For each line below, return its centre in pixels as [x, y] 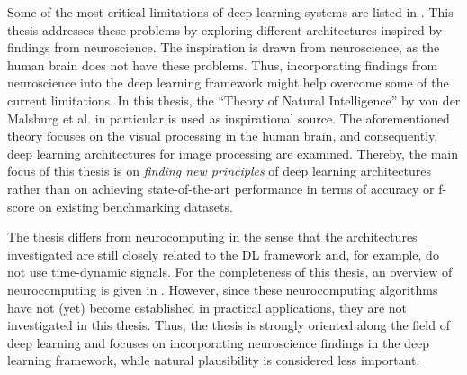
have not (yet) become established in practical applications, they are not [207, 307]
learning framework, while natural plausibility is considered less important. [214, 360]
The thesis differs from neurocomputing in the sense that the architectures [212, 237]
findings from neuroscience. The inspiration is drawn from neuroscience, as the [224, 47]
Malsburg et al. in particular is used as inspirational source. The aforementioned [229, 118]
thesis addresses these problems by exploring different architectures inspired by [225, 29]
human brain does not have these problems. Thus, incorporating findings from [223, 64]
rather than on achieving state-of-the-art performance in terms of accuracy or [221, 188]
